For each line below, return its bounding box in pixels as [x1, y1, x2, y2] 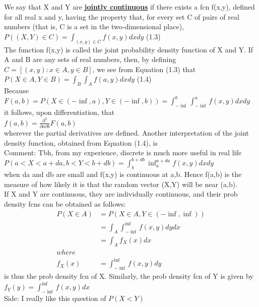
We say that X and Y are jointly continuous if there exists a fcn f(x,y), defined [4, 2, 255, 12]
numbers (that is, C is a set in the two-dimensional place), [4, 21, 184, 32]
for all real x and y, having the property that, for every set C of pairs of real [4, 11, 239, 22]
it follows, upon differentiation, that [4, 107, 115, 117]
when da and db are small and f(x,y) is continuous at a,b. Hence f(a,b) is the [4, 169, 242, 179]
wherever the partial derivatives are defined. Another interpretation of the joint [4, 128, 249, 138]
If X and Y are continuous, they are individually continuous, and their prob [4, 189, 238, 199]
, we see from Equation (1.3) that [92, 64, 196, 74]
